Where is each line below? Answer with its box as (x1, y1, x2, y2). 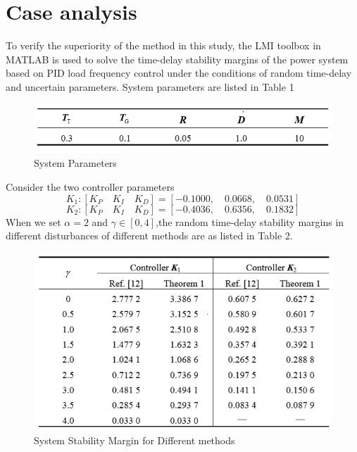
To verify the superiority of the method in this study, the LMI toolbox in (6, 38, 321, 53)
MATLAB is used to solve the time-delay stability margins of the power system (6, 51, 349, 66)
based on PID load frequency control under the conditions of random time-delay (6, 65, 352, 80)
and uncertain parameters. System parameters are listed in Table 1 (6, 79, 294, 94)
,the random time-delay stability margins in (156, 214, 344, 229)
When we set (6, 214, 61, 229)
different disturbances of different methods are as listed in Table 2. (6, 228, 293, 243)
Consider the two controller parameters (6, 179, 175, 194)
